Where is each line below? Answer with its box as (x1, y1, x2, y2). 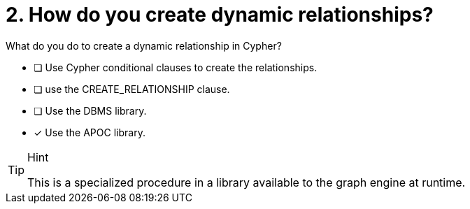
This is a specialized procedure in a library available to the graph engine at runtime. (27, 175, 466, 189)
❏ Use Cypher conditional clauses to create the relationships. (34, 61, 318, 73)
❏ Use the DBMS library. (34, 104, 147, 117)
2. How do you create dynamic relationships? (6, 3, 434, 27)
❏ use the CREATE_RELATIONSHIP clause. (34, 82, 230, 95)
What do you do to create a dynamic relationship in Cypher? (6, 39, 282, 52)
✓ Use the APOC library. (34, 126, 145, 138)
